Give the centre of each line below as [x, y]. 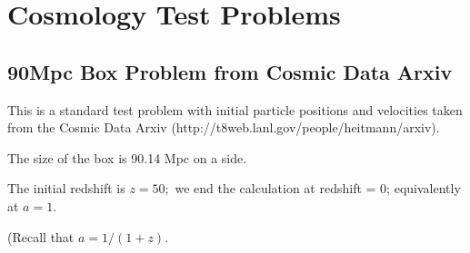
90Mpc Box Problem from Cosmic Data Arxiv [230, 71]
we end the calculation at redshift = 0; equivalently [318, 188]
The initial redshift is [66, 188]
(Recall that [41, 236]
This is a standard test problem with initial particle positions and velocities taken [235, 109]
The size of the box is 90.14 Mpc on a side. [127, 157]
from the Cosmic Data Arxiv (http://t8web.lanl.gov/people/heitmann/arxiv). [224, 127]
